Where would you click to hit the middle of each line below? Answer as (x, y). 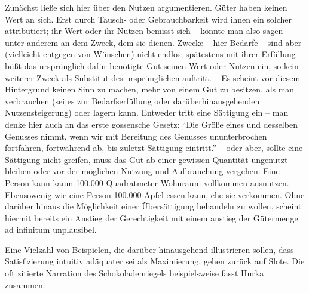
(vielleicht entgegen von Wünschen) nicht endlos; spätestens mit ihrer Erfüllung (150, 54)
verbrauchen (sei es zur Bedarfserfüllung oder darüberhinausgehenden (132, 101)
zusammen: (25, 284)
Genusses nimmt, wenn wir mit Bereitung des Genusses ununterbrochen (136, 136)
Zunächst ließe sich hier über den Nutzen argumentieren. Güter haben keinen (146, 7)
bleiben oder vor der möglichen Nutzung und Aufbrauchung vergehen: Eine (142, 171)
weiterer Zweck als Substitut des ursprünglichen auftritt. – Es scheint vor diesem (153, 77)
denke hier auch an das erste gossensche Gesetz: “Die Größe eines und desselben (151, 124)
